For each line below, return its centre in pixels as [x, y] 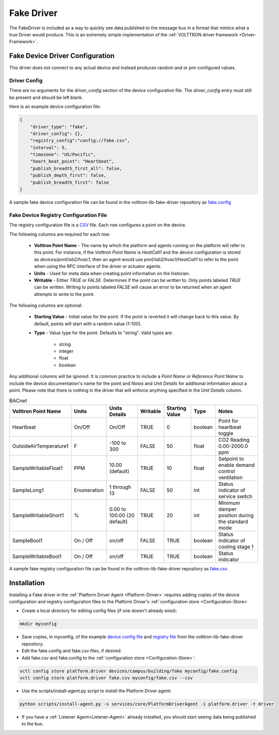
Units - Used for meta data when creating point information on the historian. [112, 273]
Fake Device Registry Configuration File [58, 215]
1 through [120, 487]
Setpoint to [231, 459]
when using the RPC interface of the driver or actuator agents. [98, 267]
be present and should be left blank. [46, 97]
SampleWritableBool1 [37, 556]
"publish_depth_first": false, [68, 176]
